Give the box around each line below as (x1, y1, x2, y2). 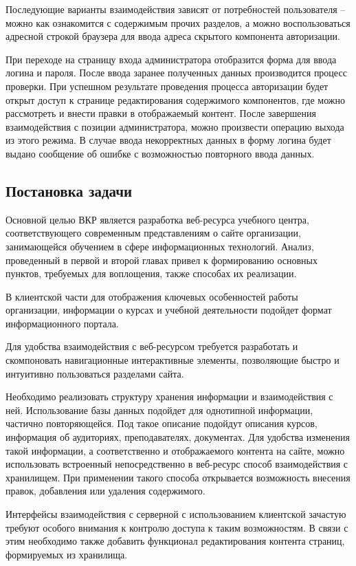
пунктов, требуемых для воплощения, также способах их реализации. (5, 266, 297, 281)
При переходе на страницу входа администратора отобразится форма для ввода (5, 52, 337, 66)
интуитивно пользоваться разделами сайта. (5, 366, 184, 380)
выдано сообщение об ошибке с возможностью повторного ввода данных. (5, 146, 315, 160)
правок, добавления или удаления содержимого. (5, 483, 205, 498)
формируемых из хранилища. (5, 547, 128, 561)
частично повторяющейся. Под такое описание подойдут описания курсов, (5, 416, 318, 431)
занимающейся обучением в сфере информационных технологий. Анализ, (5, 239, 314, 253)
